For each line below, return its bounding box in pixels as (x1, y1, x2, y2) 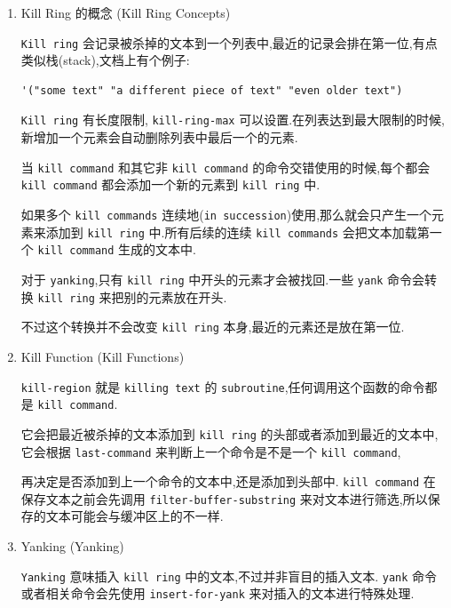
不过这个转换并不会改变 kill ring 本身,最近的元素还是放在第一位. (20, 317, 405, 336)
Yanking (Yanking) (20, 537, 124, 556)
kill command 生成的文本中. (37, 240, 196, 259)
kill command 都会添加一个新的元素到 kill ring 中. (20, 175, 320, 194)
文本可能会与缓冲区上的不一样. (45, 507, 224, 525)
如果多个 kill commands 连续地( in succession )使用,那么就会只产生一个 (20, 205, 432, 223)
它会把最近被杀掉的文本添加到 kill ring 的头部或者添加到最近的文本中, (20, 424, 439, 443)
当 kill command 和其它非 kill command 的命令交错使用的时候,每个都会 (20, 157, 431, 176)
